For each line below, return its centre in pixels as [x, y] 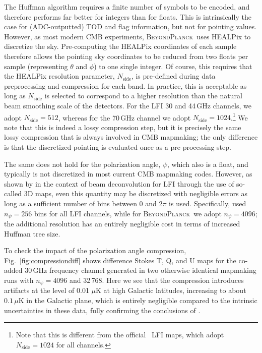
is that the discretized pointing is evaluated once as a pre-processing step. [118, 146]
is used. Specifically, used [208, 203]
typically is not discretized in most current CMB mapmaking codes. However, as [128, 174]
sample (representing [36, 66]
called [13, 193]
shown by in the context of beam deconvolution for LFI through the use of [119, 183]
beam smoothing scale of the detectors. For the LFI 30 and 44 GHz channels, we [128, 105]
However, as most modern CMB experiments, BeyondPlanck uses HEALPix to [127, 36]
